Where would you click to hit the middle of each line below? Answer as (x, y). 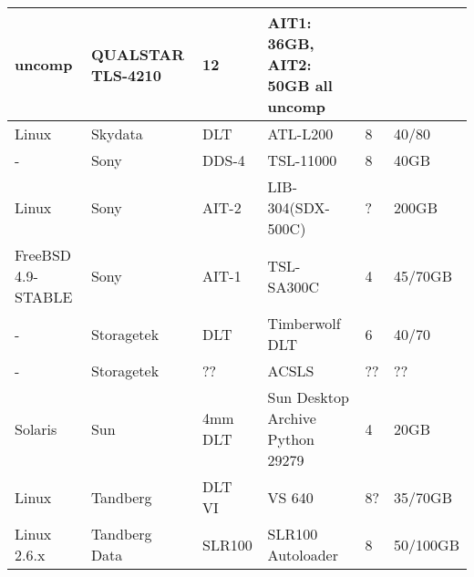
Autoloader (303, 555)
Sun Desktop (308, 397)
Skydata (117, 134)
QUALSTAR (138, 54)
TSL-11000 (302, 160)
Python (291, 439)
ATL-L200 (300, 134)
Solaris (36, 428)
